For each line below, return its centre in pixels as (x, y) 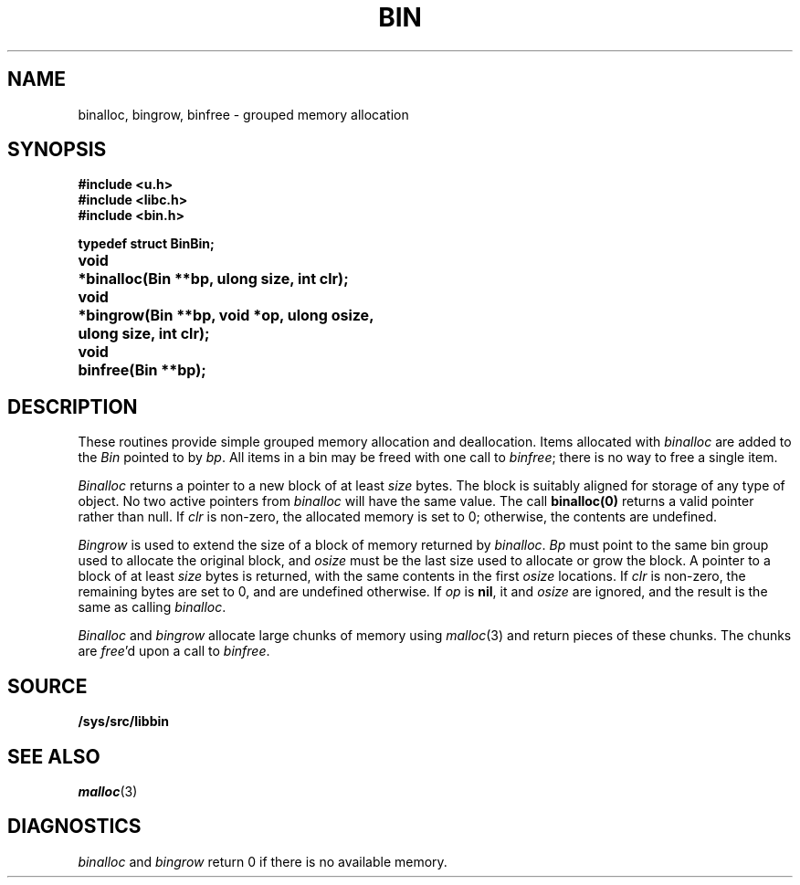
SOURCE (47, 686)
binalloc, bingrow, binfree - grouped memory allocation (243, 114)
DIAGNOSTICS (74, 827)
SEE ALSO (54, 756)
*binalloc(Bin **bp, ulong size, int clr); (213, 279)
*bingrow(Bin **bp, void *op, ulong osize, (226, 316)
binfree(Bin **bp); (142, 370)
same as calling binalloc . (152, 607)
